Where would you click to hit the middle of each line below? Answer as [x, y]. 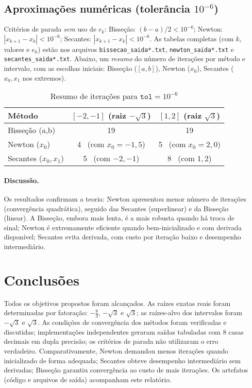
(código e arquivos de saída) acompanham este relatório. [88, 379]
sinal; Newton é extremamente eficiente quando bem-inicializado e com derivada [123, 227]
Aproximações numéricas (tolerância [97, 8]
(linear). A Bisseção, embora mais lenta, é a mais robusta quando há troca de [119, 218]
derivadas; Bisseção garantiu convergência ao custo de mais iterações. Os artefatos [126, 370]
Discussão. [22, 180]
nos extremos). [44, 77]
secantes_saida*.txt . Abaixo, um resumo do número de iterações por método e [125, 59]
